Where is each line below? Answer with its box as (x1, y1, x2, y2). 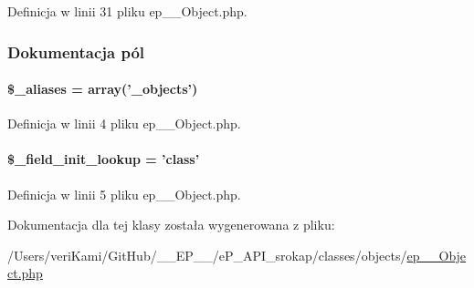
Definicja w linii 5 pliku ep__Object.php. (7, 184, 241, 203)
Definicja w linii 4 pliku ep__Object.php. (7, 114, 241, 133)
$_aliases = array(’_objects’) (7, 79, 198, 98)
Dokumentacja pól (7, 40, 145, 63)
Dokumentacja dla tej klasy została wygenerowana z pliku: (7, 215, 335, 234)
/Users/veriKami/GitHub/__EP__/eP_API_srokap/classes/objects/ (7, 245, 407, 264)
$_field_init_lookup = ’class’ (7, 149, 200, 169)
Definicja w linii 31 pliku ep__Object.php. (7, 2, 248, 20)
